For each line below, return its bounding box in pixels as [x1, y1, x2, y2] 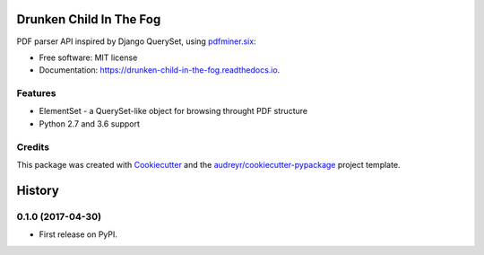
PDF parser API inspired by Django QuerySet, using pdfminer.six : [16, 36, 256, 47]
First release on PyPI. [39, 229, 118, 240]
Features [16, 87, 56, 100]
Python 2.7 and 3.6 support [39, 118, 141, 129]
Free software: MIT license [39, 52, 138, 63]
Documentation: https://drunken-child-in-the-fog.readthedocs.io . [39, 65, 281, 75]
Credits [16, 140, 49, 153]
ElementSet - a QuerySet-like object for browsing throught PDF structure [39, 106, 308, 117]
